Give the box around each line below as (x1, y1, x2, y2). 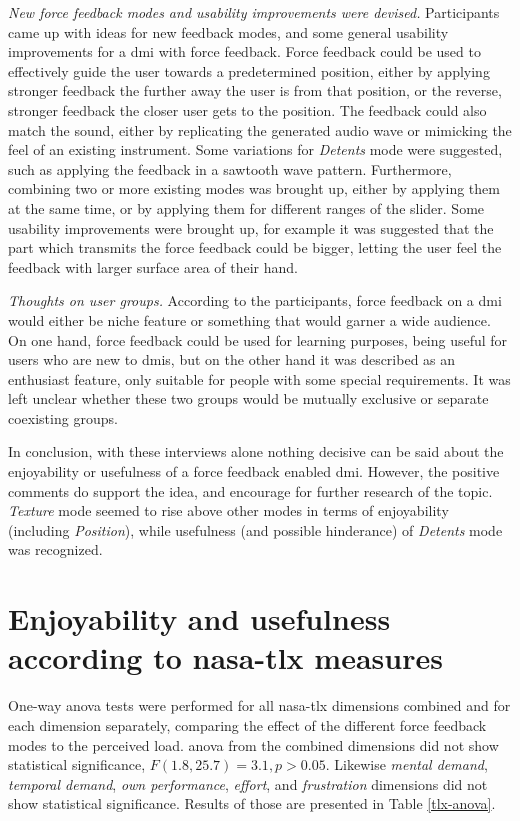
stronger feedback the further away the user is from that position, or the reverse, (8, 80, 502, 101)
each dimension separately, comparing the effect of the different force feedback (8, 714, 487, 735)
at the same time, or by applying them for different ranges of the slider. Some (8, 197, 485, 218)
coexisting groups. (8, 407, 118, 428)
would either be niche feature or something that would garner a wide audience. (8, 309, 491, 330)
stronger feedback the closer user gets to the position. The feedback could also (8, 99, 487, 120)
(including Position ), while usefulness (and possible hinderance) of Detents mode (8, 519, 503, 540)
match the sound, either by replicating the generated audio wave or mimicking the (8, 119, 512, 140)
